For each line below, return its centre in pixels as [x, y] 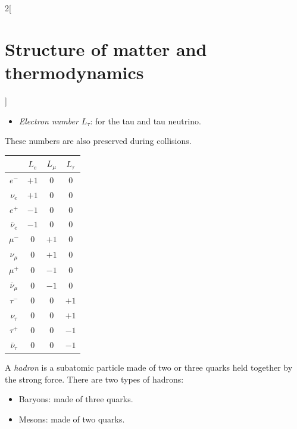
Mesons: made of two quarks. [72, 419]
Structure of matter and [106, 48]
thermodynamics [74, 72]
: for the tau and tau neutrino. [146, 120]
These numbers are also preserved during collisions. [98, 141]
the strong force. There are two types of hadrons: [94, 379]
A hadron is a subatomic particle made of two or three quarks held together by [149, 367]
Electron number [49, 120]
